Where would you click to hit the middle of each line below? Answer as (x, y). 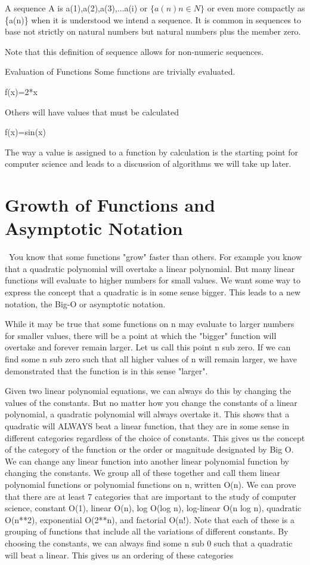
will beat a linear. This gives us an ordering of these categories (119, 555)
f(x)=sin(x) (25, 132)
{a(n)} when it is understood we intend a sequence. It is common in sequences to (153, 19)
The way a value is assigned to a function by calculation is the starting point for (152, 152)
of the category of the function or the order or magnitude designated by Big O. (149, 449)
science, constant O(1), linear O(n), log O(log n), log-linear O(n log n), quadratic (153, 508)
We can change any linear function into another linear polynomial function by (147, 461)
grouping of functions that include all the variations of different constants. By (147, 531)
